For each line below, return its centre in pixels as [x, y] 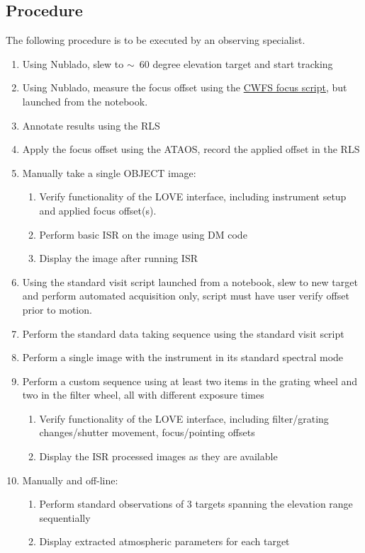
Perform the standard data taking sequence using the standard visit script [183, 333]
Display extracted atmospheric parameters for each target [164, 541]
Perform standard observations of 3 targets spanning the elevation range [196, 504]
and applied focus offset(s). [98, 210]
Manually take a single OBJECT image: [109, 172]
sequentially [65, 517]
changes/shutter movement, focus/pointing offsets [147, 432]
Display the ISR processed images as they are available [158, 456]
